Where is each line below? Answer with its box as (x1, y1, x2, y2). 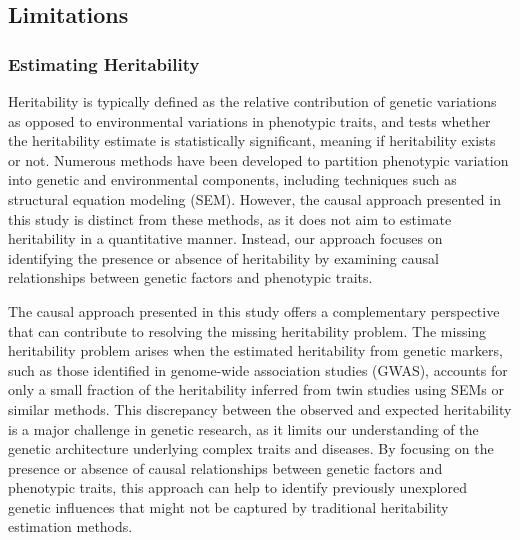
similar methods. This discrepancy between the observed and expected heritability (8, 398, 512, 419)
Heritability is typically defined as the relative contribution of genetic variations (8, 91, 497, 111)
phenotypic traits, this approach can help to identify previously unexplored (8, 477, 467, 498)
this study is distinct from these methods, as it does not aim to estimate (8, 208, 452, 229)
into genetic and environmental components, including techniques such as (8, 169, 457, 190)
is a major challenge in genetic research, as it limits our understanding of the (8, 418, 479, 439)
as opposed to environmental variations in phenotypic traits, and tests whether (8, 110, 491, 131)
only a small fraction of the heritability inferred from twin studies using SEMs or (8, 379, 504, 400)
